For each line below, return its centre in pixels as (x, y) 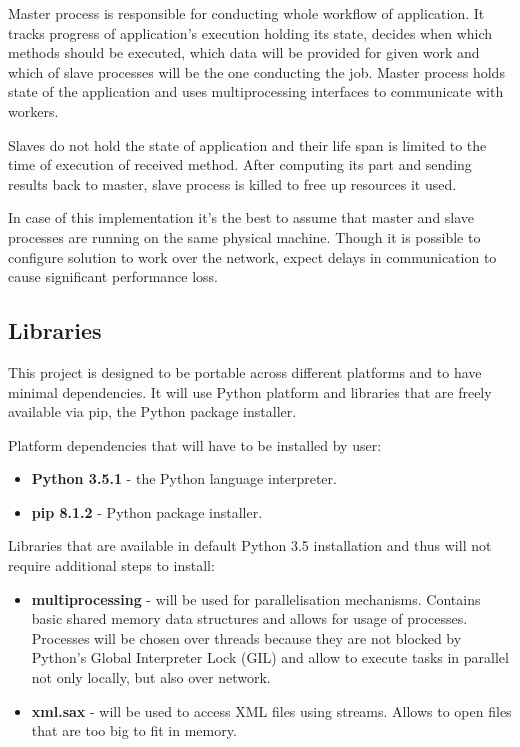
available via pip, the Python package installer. (152, 411)
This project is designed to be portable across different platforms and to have (245, 371)
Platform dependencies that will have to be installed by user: (195, 444)
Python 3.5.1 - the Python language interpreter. (184, 478)
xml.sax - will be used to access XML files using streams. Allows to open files (271, 710)
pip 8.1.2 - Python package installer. (147, 511)
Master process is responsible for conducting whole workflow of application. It (246, 13)
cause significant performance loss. (113, 276)
